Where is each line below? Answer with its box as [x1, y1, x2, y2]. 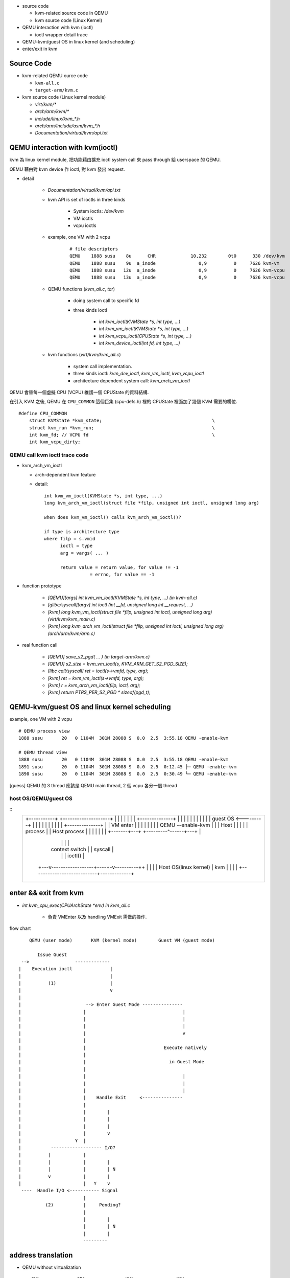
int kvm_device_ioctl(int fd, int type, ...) [99, 340, 181, 346]
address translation [9, 1250, 73, 1260]
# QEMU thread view [18, 749, 67, 755]
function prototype [22, 583, 62, 589]
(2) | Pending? [45, 1202, 121, 1208]
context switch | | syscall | [51, 846, 114, 853]
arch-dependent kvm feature [35, 471, 96, 477]
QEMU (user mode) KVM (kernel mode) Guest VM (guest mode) [29, 937, 215, 943]
